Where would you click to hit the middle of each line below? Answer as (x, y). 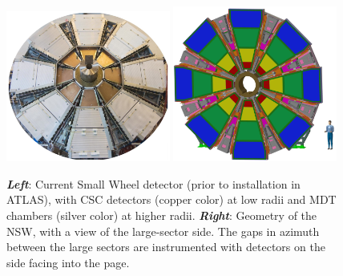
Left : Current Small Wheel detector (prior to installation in (153, 183)
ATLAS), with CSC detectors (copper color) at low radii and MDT (171, 199)
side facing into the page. (68, 262)
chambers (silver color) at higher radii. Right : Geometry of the (162, 215)
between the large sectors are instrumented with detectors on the (166, 247)
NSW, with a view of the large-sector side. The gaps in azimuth (163, 231)
